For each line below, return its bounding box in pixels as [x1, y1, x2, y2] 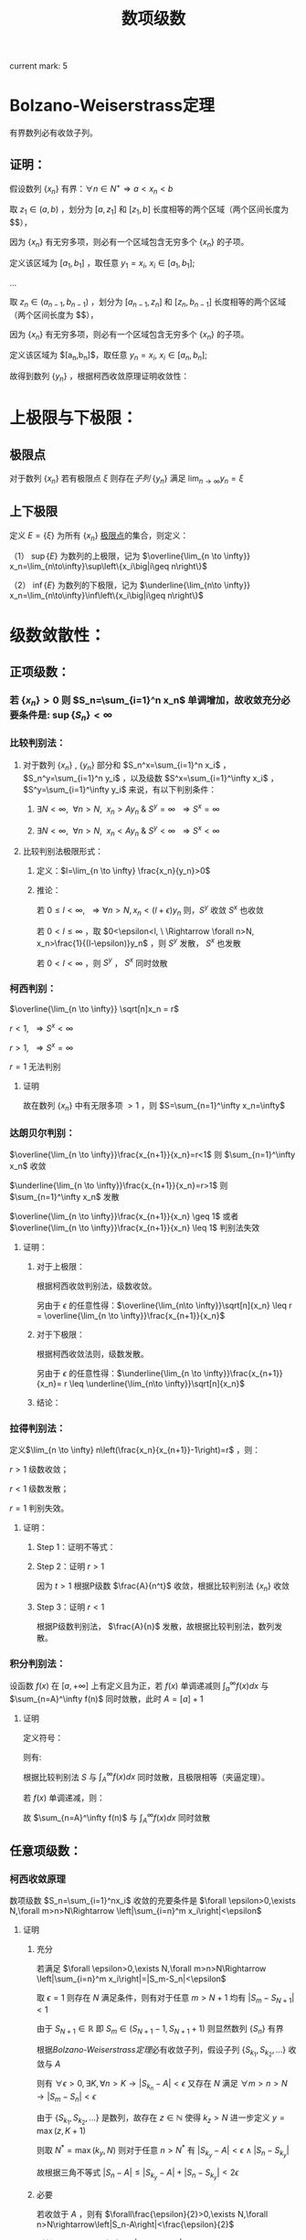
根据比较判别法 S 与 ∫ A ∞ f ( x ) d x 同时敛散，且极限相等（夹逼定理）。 [22, 1769, 269, 1785]
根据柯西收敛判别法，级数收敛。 [36, 1280, 157, 1291]
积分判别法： [9, 1657, 67, 1670]
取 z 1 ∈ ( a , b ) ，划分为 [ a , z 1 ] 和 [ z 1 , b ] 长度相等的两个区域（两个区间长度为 [9, 204, 290, 218]
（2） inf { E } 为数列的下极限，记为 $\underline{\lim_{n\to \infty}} [9, 579, 251, 590]
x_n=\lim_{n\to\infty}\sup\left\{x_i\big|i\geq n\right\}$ [9, 561, 208, 572]
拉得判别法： [9, 1422, 67, 1435]
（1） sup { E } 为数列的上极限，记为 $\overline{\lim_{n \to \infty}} [9, 550, 251, 562]
